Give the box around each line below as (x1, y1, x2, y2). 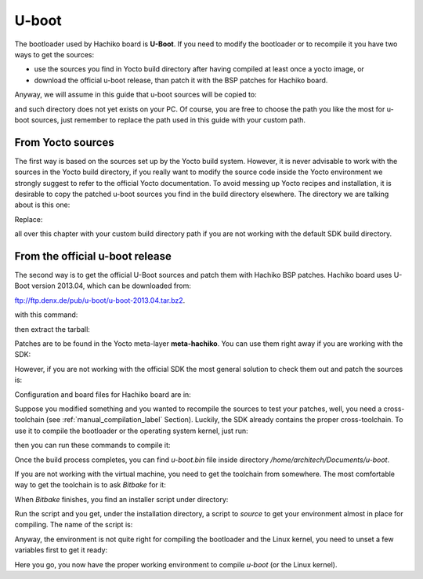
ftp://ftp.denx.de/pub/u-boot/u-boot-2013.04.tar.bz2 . (14, 295, 186, 305)
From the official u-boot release (14, 249, 172, 263)
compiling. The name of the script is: (14, 520, 133, 530)
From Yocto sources (14, 136, 114, 149)
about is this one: (14, 200, 70, 209)
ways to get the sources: (14, 49, 94, 59)
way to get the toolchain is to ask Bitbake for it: (14, 480, 166, 490)
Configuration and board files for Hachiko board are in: (14, 389, 191, 399)
